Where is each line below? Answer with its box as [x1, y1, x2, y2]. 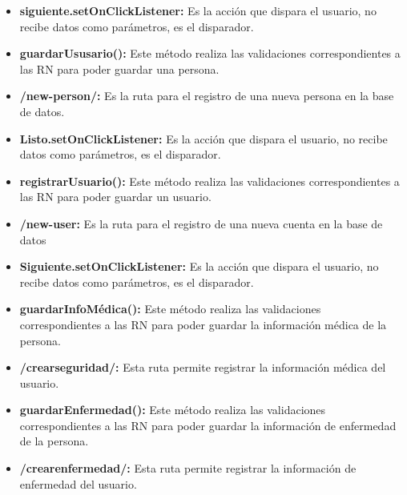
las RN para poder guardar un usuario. [19, 188, 212, 205]
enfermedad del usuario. [19, 475, 137, 492]
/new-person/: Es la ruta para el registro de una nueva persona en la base [19, 87, 394, 104]
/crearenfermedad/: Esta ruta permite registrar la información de [19, 460, 357, 477]
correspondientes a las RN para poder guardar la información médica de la [19, 316, 387, 332]
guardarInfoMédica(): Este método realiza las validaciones [19, 300, 321, 317]
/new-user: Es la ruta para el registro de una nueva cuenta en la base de [19, 215, 383, 231]
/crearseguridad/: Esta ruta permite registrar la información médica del [19, 359, 386, 376]
